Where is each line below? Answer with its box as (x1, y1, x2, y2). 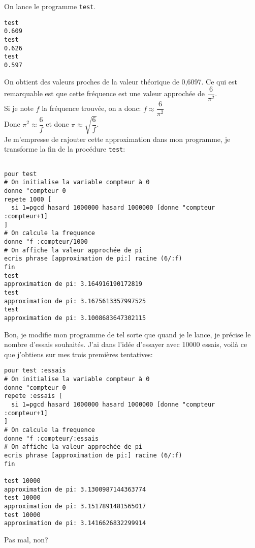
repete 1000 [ (4, 195, 52, 203)
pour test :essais (4, 367, 66, 374)
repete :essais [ (4, 392, 62, 400)
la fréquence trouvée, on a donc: (42, 103, 141, 113)
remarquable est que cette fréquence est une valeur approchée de (4, 88, 205, 99)
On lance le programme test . (4, 1, 96, 11)
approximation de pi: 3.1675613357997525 (4, 297, 146, 305)
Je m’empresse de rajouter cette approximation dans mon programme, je (4, 133, 231, 144)
